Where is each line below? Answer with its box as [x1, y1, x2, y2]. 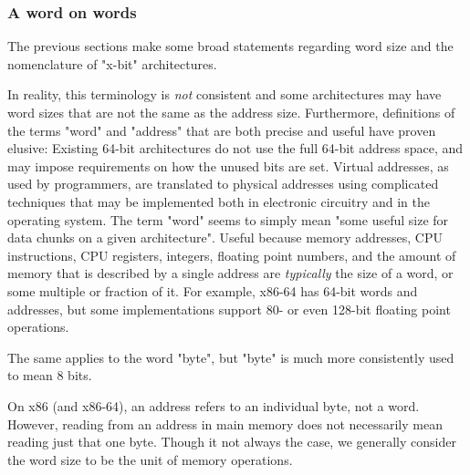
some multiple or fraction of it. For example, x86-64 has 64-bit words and [7, 281, 418, 300]
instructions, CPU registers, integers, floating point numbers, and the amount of [7, 245, 456, 264]
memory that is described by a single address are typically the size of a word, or [7, 263, 454, 283]
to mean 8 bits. [7, 366, 92, 385]
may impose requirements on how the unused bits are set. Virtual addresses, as [7, 156, 449, 175]
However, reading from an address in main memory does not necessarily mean [7, 414, 443, 433]
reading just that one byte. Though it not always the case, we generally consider [7, 432, 456, 451]
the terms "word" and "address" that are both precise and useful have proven [7, 120, 436, 139]
